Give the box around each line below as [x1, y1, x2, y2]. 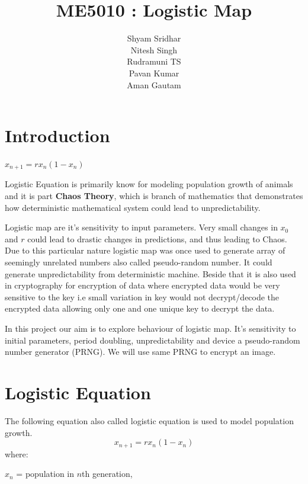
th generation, [82, 467, 133, 480]
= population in [16, 467, 74, 480]
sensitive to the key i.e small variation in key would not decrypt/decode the [5, 290, 280, 303]
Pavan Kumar [129, 66, 179, 79]
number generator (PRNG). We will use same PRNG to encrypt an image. [5, 345, 276, 358]
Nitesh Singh [130, 43, 178, 56]
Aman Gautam [127, 78, 181, 91]
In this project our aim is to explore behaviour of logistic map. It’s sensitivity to [5, 322, 296, 335]
